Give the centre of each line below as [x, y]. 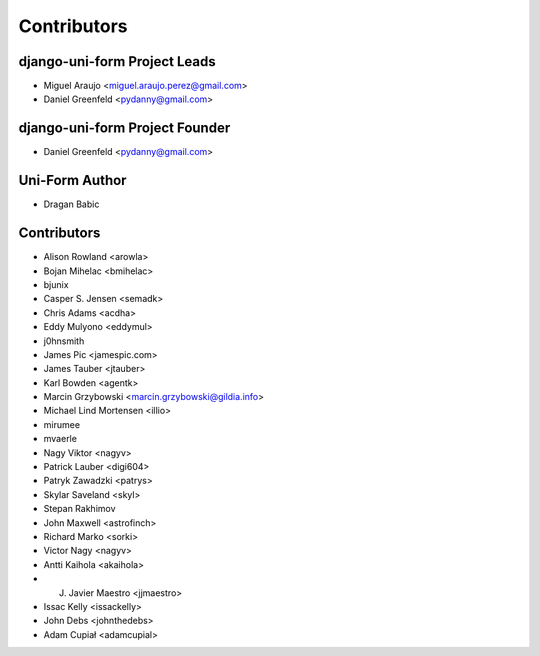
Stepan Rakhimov [79, 509]
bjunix [56, 284]
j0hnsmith [64, 341]
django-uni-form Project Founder [124, 128]
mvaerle [60, 439]
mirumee [61, 424]
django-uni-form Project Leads [117, 61]
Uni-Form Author [72, 180]
